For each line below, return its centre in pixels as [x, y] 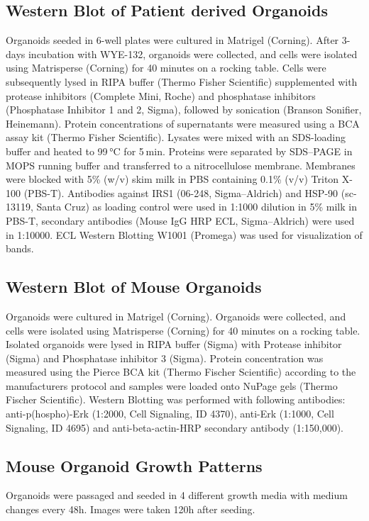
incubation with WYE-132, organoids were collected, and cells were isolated [193, 54]
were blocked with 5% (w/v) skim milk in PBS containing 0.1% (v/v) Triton [172, 179]
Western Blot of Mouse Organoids [134, 287]
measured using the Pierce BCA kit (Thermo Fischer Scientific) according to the [181, 372]
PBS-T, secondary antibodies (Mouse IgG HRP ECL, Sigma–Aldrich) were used [180, 220]
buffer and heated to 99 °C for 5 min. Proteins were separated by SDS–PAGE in [179, 151]
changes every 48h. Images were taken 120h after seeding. [131, 509]
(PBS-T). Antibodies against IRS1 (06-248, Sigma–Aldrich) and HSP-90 [181, 192]
